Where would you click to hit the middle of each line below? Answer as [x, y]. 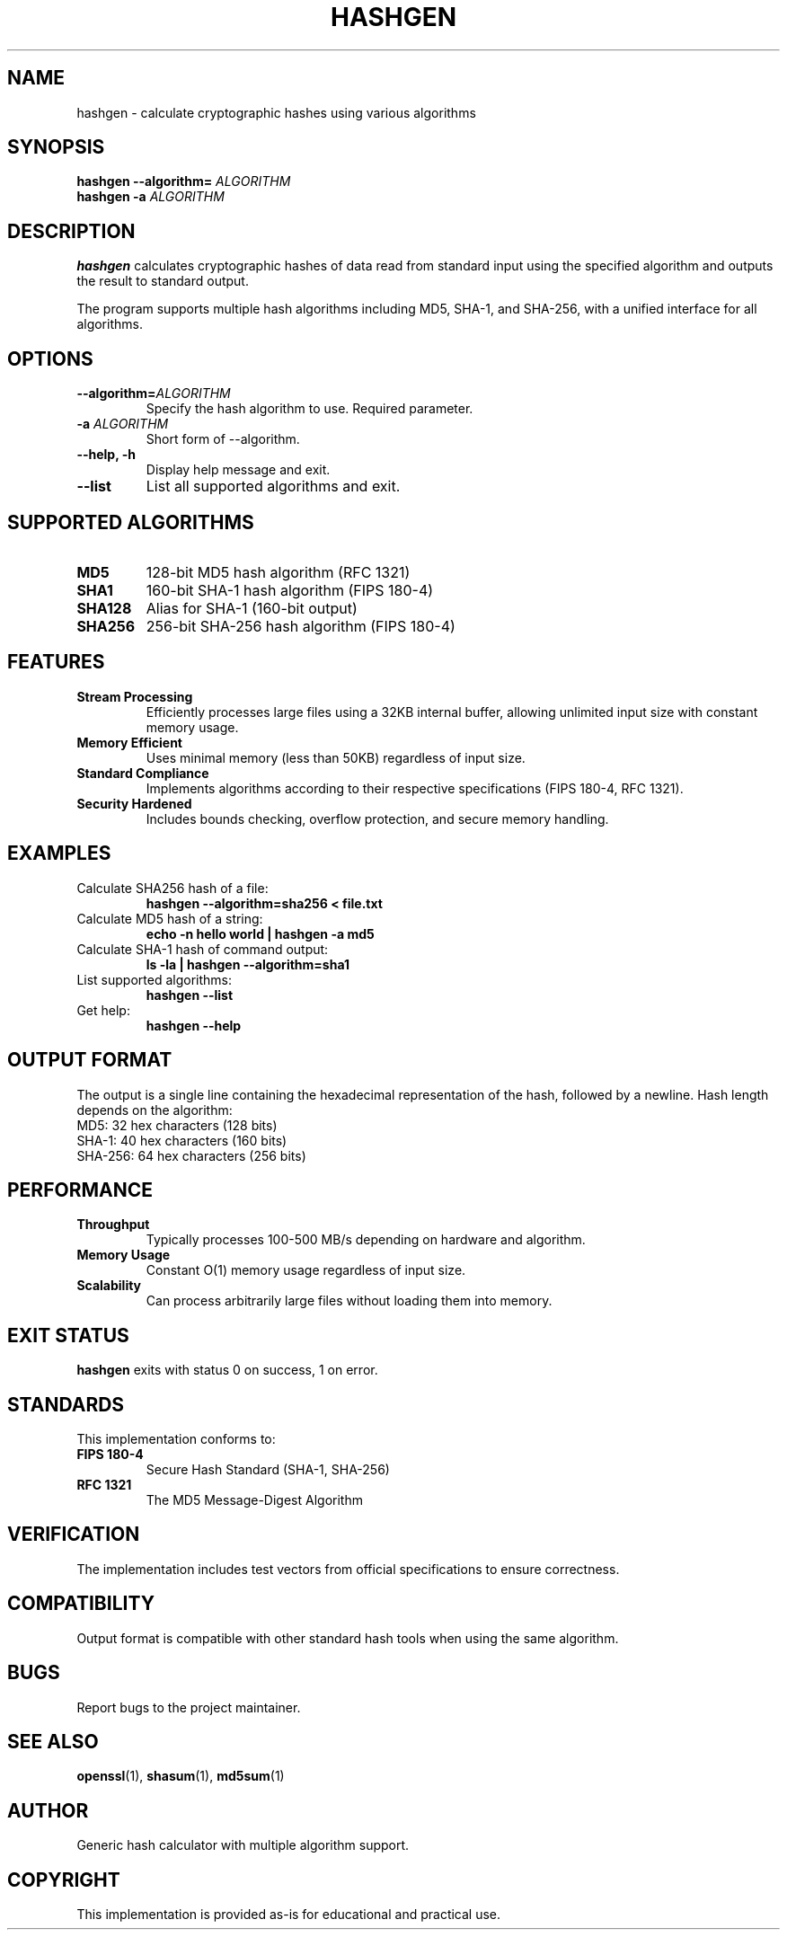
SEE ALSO [53, 1741]
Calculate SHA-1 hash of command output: [203, 949]
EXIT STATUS [68, 1335]
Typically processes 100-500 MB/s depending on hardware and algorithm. [366, 1240]
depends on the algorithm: [155, 1110]
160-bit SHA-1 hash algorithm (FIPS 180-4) [290, 590]
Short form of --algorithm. [223, 439]
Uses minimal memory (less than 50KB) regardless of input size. [336, 757]
